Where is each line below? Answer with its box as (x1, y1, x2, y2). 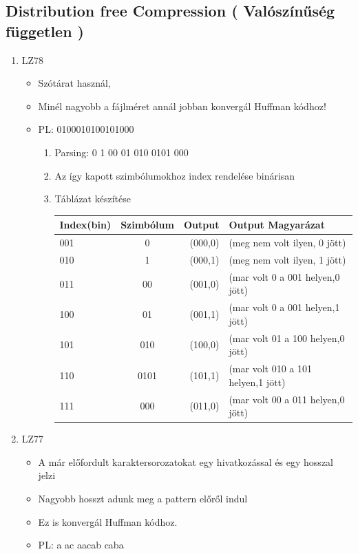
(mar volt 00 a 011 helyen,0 (229, 392, 345, 406)
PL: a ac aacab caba (38, 537, 124, 552)
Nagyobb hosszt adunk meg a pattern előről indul (38, 491, 248, 505)
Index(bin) (59, 217, 112, 232)
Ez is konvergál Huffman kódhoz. (38, 514, 178, 529)
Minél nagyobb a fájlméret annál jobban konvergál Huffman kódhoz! (38, 98, 326, 113)
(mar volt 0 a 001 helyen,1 (229, 300, 340, 315)
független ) (6, 20, 85, 41)
